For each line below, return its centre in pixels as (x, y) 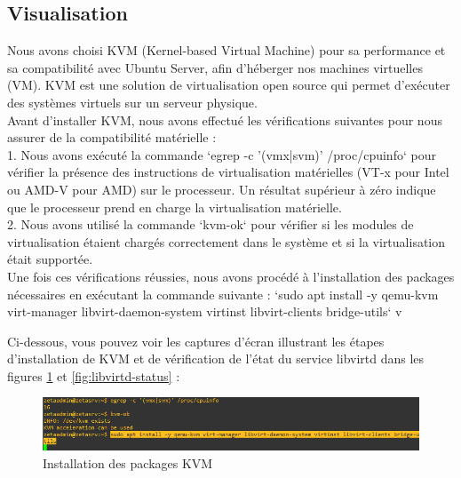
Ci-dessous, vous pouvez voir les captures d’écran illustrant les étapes (196, 341)
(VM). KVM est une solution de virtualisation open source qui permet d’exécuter (229, 85)
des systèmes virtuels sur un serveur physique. (132, 102)
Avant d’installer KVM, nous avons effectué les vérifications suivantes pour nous (225, 119)
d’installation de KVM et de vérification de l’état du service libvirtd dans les (216, 358)
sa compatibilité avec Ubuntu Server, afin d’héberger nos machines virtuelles (215, 67)
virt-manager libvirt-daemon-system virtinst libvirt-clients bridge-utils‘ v (205, 311)
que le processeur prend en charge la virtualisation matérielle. (175, 207)
